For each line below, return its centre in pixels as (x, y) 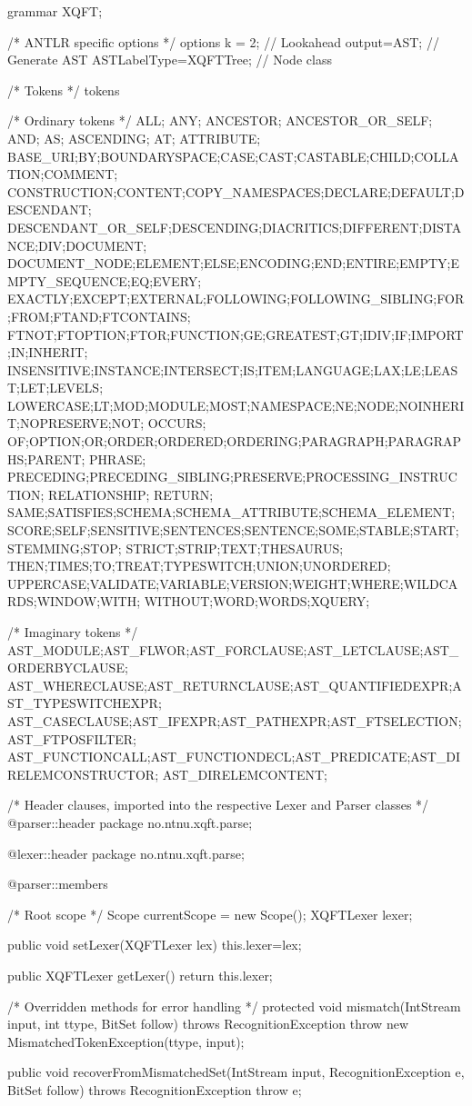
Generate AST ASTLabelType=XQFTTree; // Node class (170, 60)
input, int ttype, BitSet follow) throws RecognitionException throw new (208, 1024)
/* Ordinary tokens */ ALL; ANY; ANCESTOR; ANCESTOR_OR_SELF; (220, 120)
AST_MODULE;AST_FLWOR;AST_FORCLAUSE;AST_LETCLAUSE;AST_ (233, 649)
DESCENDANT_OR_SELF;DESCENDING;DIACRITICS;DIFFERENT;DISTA (235, 227)
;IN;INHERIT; (48, 352)
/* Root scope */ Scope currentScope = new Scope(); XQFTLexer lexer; (210, 914)
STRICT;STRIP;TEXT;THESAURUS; (235, 548)
